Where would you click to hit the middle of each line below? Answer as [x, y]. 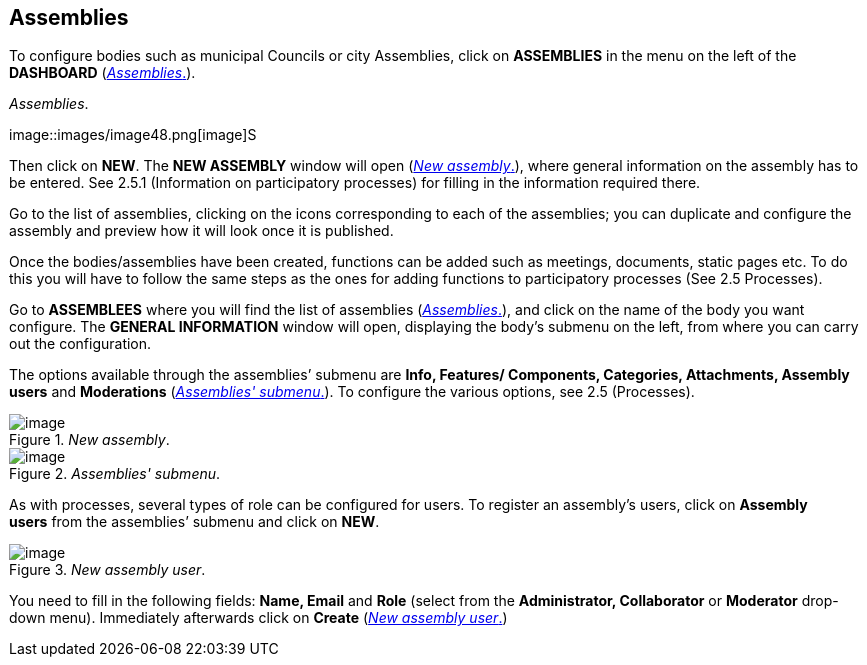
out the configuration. [80, 344]
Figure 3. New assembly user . [107, 570]
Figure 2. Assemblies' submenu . [115, 474]
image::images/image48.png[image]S [133, 135]
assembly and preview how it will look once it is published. [201, 231]
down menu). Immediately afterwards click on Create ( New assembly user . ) [258, 618]
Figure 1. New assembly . [89, 440]
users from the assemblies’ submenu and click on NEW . [194, 522]
